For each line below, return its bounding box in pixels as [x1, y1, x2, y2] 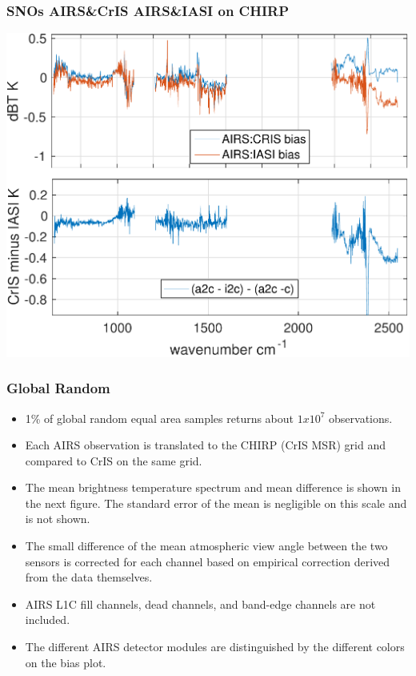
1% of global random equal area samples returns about [25, 409, 294, 426]
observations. [329, 409, 393, 426]
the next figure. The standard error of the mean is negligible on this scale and [25, 494, 407, 511]
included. [25, 611, 70, 628]
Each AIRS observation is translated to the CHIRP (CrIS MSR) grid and [25, 437, 386, 453]
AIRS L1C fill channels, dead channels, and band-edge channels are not [25, 595, 376, 612]
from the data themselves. [25, 569, 153, 585]
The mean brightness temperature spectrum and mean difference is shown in [25, 479, 401, 496]
